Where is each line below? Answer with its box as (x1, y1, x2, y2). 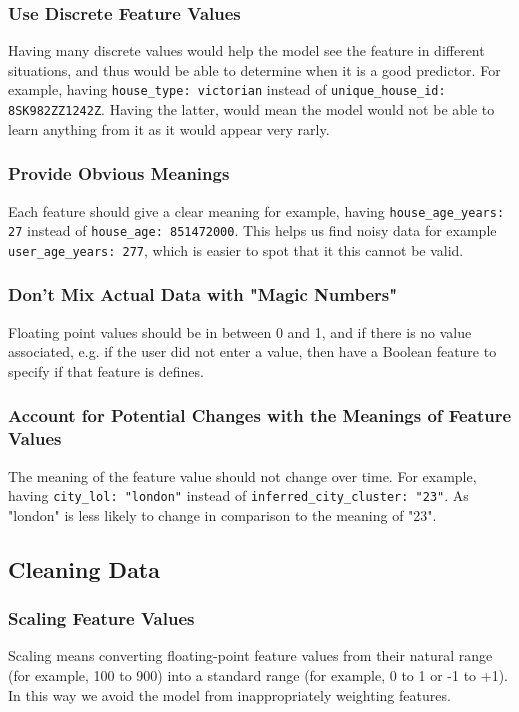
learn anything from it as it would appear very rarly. (8, 118, 330, 139)
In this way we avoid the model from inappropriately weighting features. (8, 684, 451, 705)
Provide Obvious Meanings (8, 161, 230, 186)
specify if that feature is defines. (8, 360, 204, 381)
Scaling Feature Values (8, 606, 195, 631)
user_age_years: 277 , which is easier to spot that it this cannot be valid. (8, 239, 464, 260)
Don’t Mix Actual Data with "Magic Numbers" (8, 282, 398, 307)
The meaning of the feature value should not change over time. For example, (8, 465, 477, 486)
